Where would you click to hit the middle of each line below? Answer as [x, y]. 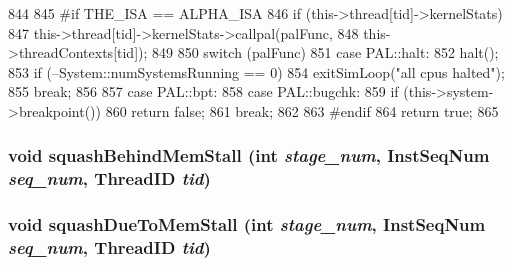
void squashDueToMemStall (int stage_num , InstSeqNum [247, 224]
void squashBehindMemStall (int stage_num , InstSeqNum [249, 155]
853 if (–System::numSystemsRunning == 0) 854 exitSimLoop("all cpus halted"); [256, 71]
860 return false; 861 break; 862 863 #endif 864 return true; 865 [302, 110]
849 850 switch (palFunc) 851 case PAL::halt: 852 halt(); [325, 52]
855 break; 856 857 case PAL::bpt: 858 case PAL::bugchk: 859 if [203, 91]
